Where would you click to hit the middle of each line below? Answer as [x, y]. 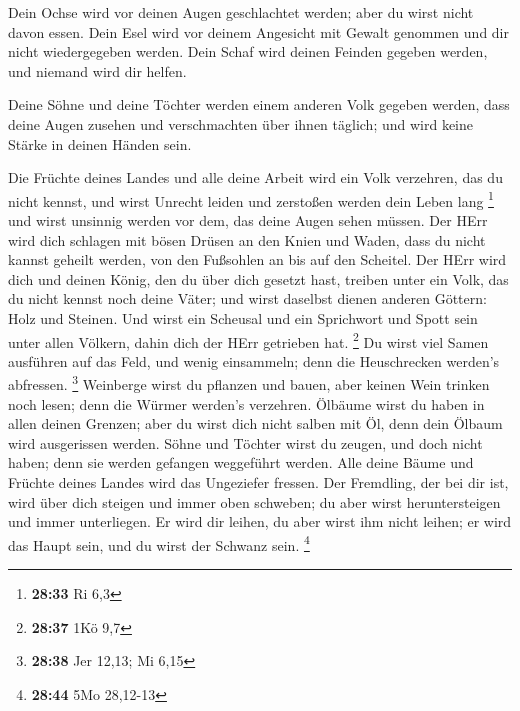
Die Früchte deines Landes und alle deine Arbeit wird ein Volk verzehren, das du [255, 177]
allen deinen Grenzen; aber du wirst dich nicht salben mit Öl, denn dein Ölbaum [255, 423]
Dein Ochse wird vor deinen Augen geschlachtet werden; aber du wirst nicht [241, 12]
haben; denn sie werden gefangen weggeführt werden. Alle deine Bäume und [241, 462]
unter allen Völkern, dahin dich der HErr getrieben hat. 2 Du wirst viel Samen [248, 340]
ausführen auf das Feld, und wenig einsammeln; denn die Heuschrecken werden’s [254, 360]
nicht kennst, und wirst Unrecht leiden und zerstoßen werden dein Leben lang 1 [251, 199]
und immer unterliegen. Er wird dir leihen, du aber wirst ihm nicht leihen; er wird [260, 521]
